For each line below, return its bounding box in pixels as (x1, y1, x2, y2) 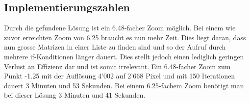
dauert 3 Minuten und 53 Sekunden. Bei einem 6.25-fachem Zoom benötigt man (4, 80, 244, 90)
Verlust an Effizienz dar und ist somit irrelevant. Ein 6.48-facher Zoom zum (4, 61, 231, 71)
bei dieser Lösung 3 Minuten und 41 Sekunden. (4, 90, 146, 100)
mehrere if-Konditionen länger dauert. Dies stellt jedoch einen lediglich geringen (4, 51, 244, 61)
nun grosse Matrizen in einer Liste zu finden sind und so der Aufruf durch (4, 42, 226, 52)
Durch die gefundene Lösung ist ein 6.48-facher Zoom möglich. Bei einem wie (4, 23, 236, 33)
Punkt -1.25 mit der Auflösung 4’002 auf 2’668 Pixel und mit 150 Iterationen (4, 71, 235, 81)
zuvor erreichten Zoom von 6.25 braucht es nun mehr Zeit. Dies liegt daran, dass (4, 32, 246, 42)
